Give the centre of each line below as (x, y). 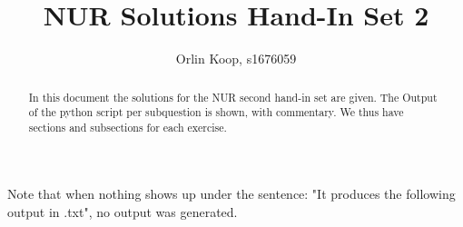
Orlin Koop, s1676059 (236, 59)
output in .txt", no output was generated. (123, 212)
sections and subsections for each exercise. (128, 127)
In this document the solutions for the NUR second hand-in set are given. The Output (233, 97)
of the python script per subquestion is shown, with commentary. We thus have (216, 112)
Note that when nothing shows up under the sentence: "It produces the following (231, 194)
